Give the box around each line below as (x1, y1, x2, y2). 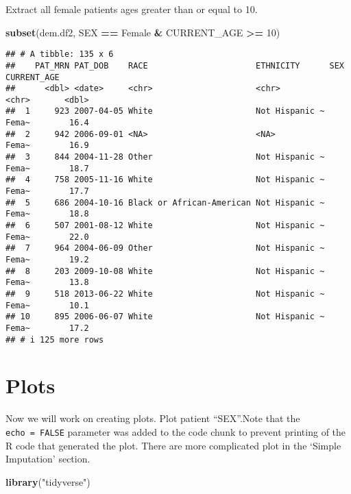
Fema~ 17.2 (5, 323, 89, 333)
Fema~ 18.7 (5, 163, 89, 173)
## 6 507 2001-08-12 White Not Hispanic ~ (5, 221, 325, 231)
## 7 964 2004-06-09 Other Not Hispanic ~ (5, 243, 325, 254)
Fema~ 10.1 (5, 300, 89, 310)
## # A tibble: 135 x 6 (5, 49, 114, 60)
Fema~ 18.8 (5, 209, 89, 219)
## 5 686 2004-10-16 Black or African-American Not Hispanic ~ (5, 197, 325, 208)
